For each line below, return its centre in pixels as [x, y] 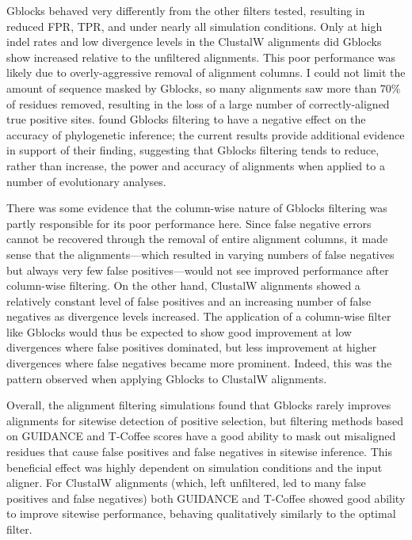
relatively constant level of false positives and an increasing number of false [189, 300]
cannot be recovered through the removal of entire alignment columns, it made [197, 239]
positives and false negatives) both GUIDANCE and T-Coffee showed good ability [206, 498]
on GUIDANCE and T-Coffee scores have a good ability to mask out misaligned [201, 436]
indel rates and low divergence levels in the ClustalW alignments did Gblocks [194, 42]
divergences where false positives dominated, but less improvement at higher [192, 347]
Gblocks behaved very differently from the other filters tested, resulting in [186, 10]
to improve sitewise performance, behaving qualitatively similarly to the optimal [201, 513]
